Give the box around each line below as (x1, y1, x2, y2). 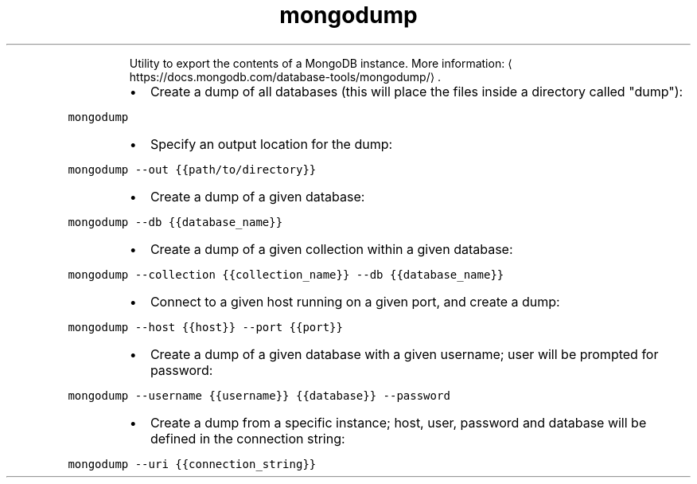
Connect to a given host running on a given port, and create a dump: (150, 293, 560, 310)
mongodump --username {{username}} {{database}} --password (68, 388, 450, 402)
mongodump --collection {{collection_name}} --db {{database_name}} (68, 267, 504, 281)
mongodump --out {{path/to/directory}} (68, 162, 317, 176)
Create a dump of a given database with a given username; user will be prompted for (150, 345, 659, 362)
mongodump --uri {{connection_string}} (68, 457, 317, 470)
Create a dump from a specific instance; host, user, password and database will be (150, 414, 647, 431)
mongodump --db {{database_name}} (68, 215, 283, 228)
